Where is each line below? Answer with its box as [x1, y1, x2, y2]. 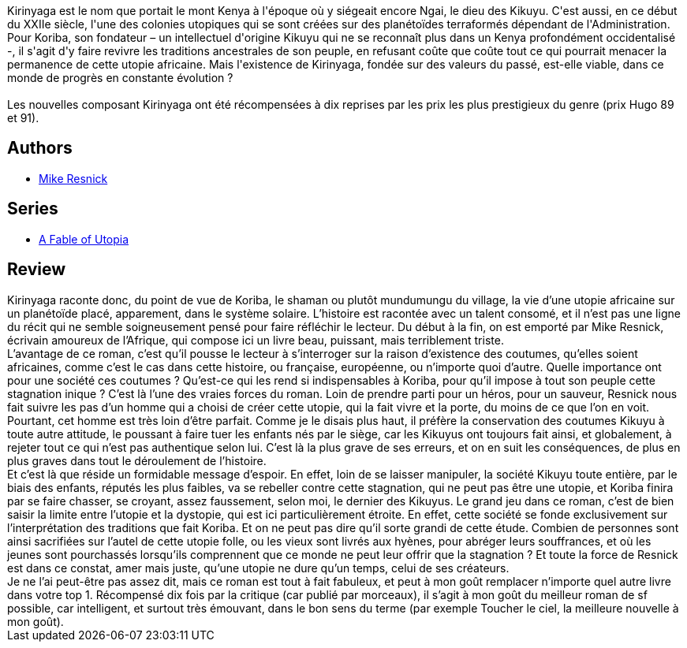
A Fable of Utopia [39, 232, 129, 246]
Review [7, 259, 66, 280]
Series [7, 199, 58, 219]
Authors [7, 138, 73, 158]
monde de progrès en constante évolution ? [7, 71, 233, 84]
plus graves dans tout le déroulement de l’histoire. [7, 453, 267, 467]
